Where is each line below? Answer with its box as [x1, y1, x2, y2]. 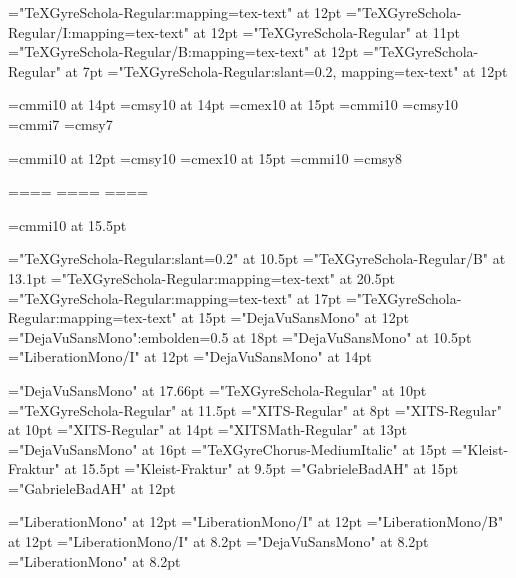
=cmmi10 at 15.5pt [8, 214, 127, 235]
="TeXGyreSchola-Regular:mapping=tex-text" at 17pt [8, 287, 342, 308]
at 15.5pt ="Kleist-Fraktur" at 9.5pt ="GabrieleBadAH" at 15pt [64, 458, 458, 479]
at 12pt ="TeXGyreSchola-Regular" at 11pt [193, 21, 460, 42]
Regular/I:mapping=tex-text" [8, 21, 189, 42]
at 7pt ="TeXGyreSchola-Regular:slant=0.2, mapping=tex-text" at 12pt [65, 60, 508, 81]
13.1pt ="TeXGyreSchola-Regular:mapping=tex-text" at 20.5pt [8, 267, 395, 288]
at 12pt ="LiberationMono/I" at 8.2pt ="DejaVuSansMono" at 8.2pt [8, 531, 429, 552]
